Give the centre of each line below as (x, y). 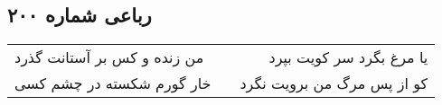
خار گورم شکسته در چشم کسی (113, 83)
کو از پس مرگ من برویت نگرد (334, 83)
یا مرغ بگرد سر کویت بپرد (348, 57)
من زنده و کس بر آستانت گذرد (109, 57)
